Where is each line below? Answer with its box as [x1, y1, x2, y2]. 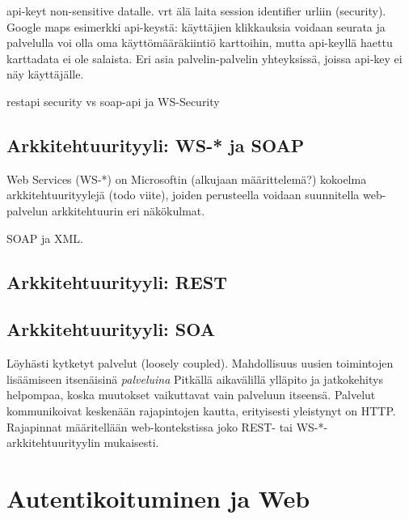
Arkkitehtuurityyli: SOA [6, 317, 215, 342]
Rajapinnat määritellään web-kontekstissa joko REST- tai [6, 418, 293, 435]
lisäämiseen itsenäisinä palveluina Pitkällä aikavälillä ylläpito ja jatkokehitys [6, 370, 383, 387]
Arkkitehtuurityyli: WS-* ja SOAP [6, 132, 305, 157]
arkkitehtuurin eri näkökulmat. [52, 202, 205, 219]
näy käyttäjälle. [6, 66, 84, 83]
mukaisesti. [103, 434, 159, 451]
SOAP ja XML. [6, 229, 83, 246]
